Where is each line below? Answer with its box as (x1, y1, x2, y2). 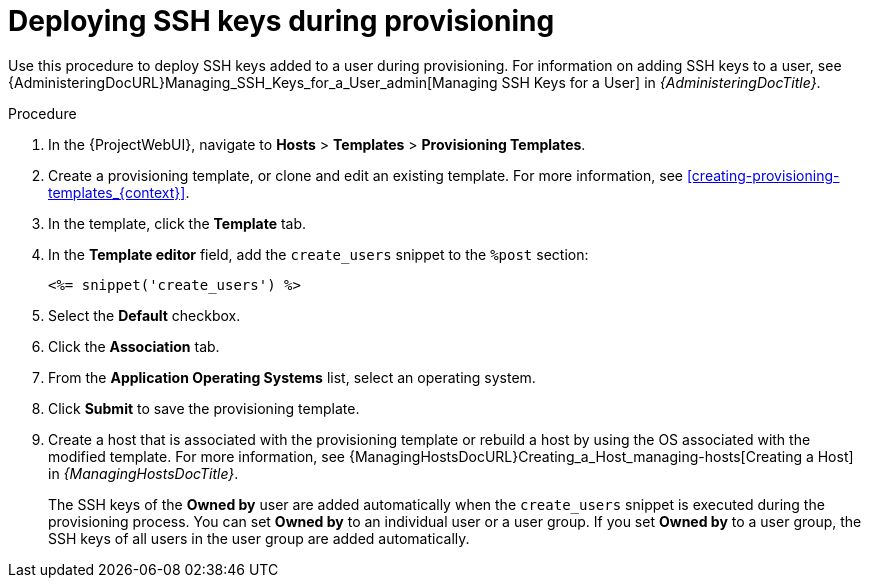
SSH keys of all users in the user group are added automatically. (48, 529, 470, 547)
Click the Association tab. (48, 337, 220, 355)
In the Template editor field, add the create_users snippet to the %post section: (48, 245, 589, 263)
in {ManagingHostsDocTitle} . (48, 464, 239, 482)
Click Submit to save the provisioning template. (48, 399, 360, 417)
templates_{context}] (48, 183, 186, 201)
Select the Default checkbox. (48, 306, 241, 324)
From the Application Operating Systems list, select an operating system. (48, 368, 536, 386)
